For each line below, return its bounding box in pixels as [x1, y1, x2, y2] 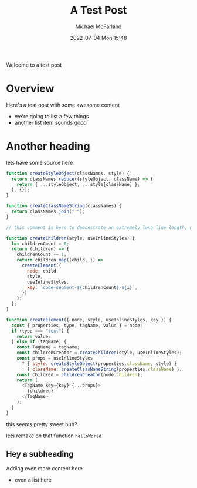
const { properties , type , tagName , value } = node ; [11, 322, 143, 328]
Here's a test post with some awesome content [6, 101, 120, 108]
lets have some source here [6, 159, 73, 166]
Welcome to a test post [6, 61, 62, 68]
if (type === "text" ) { [11, 328, 69, 334]
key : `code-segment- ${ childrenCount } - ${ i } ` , [27, 284, 138, 290]
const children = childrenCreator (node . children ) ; [16, 371, 143, 377]
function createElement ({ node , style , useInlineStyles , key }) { [6, 317, 172, 323]
